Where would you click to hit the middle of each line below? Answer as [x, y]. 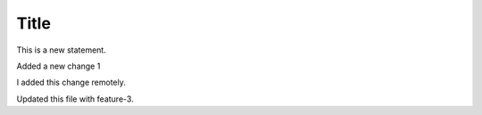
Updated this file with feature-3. [75, 99]
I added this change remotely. [71, 82]
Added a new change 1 [58, 66]
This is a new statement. [61, 50]
